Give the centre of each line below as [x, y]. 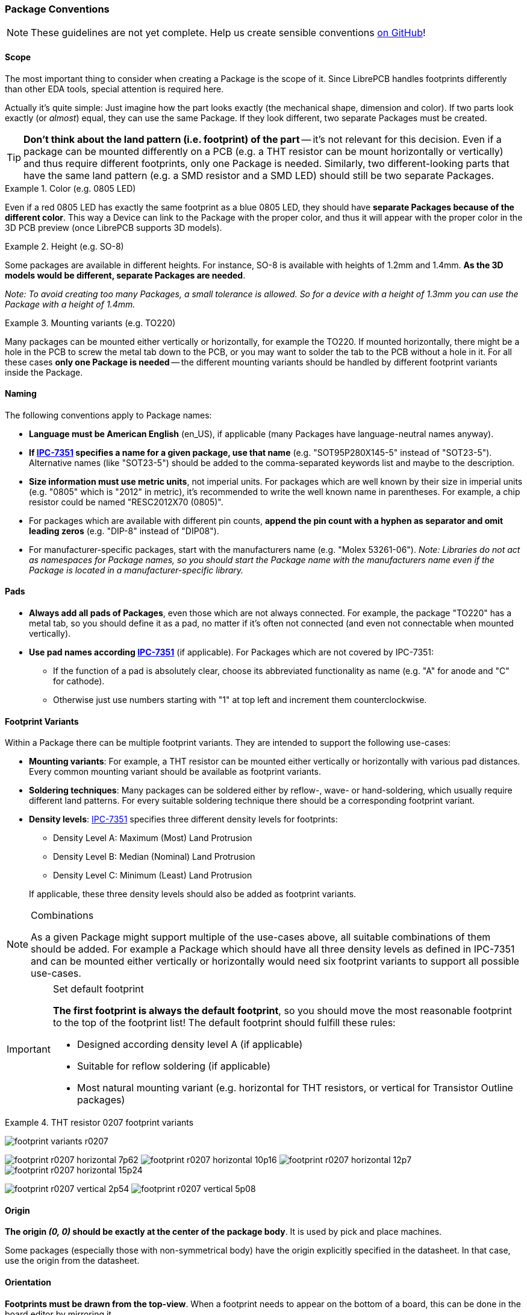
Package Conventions [57, 9]
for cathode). [79, 681]
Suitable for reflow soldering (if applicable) [173, 1066]
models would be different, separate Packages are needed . [125, 275]
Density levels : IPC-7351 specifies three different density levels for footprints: [183, 819]
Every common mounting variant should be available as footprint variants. [175, 772]
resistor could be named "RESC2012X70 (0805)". [126, 502]
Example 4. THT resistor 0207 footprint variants [99, 1123]
